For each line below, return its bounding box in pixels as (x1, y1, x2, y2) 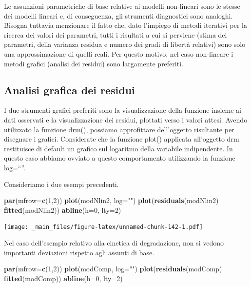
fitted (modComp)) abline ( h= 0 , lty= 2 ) (4, 273, 123, 283)
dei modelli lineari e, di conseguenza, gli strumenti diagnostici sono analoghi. (4, 10, 233, 20)
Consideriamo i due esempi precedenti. (4, 179, 119, 189)
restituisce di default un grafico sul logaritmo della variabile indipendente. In (4, 143, 233, 153)
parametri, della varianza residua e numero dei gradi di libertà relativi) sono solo (4, 39, 246, 49)
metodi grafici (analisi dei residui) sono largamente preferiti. (4, 58, 183, 68)
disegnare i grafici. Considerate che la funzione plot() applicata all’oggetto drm (4, 134, 239, 144)
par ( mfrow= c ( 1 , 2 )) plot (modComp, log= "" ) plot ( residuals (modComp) (4, 264, 222, 274)
